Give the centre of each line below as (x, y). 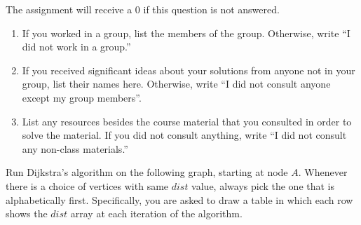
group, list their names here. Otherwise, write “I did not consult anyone (176, 84)
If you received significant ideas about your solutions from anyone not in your (189, 70)
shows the (27, 213)
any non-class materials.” (75, 148)
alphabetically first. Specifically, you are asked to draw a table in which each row (179, 199)
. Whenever (323, 172)
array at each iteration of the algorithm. (156, 213)
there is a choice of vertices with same (87, 185)
